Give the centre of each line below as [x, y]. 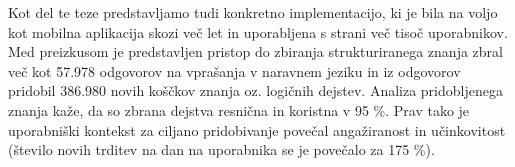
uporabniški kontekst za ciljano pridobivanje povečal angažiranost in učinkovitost [257, 129]
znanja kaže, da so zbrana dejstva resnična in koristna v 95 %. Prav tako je [239, 109]
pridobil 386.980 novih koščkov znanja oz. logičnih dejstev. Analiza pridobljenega [255, 90]
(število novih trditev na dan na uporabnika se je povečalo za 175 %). [221, 149]
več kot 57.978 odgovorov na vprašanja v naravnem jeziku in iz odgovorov [234, 70]
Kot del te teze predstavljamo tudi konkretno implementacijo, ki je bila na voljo [253, 12]
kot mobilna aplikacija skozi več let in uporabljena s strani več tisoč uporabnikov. [258, 31]
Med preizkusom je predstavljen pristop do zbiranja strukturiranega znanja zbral [255, 51]
